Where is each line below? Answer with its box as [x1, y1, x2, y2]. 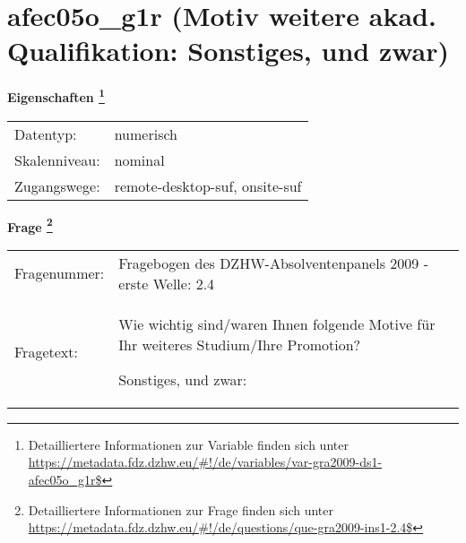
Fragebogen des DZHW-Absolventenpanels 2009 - [118, 252, 428, 273]
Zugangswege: [14, 175, 100, 196]
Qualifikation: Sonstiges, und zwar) [7, 32, 450, 69]
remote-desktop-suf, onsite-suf [114, 175, 302, 196]
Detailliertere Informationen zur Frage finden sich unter [28, 500, 334, 519]
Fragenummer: [14, 263, 105, 284]
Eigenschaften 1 [7, 85, 105, 106]
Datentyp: [14, 123, 77, 144]
